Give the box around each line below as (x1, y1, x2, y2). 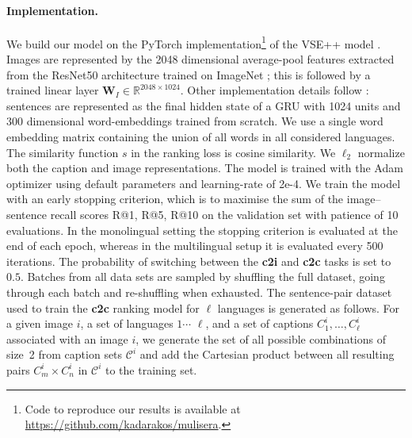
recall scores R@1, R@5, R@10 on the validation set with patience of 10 (50, 206, 399, 222)
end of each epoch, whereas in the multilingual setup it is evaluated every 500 (6, 237, 383, 254)
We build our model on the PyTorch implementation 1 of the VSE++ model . (6, 33, 381, 52)
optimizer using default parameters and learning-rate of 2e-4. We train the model (6, 175, 401, 191)
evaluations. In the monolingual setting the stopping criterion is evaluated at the (6, 221, 398, 238)
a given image (6, 315, 73, 332)
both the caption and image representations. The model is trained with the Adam (6, 159, 403, 176)
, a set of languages (80, 315, 174, 332)
